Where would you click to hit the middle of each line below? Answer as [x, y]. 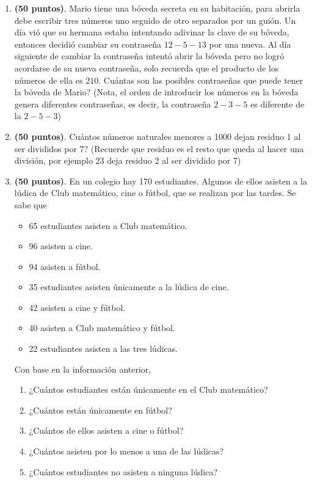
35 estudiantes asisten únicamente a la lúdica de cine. [129, 287]
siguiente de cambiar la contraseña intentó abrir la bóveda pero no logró [149, 56]
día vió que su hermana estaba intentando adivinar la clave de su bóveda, [152, 32]
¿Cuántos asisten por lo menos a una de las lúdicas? [126, 451]
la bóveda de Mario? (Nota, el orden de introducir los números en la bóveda [156, 92]
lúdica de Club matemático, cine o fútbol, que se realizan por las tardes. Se [155, 193]
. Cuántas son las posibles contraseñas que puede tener [201, 80]
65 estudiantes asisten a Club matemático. [108, 225]
